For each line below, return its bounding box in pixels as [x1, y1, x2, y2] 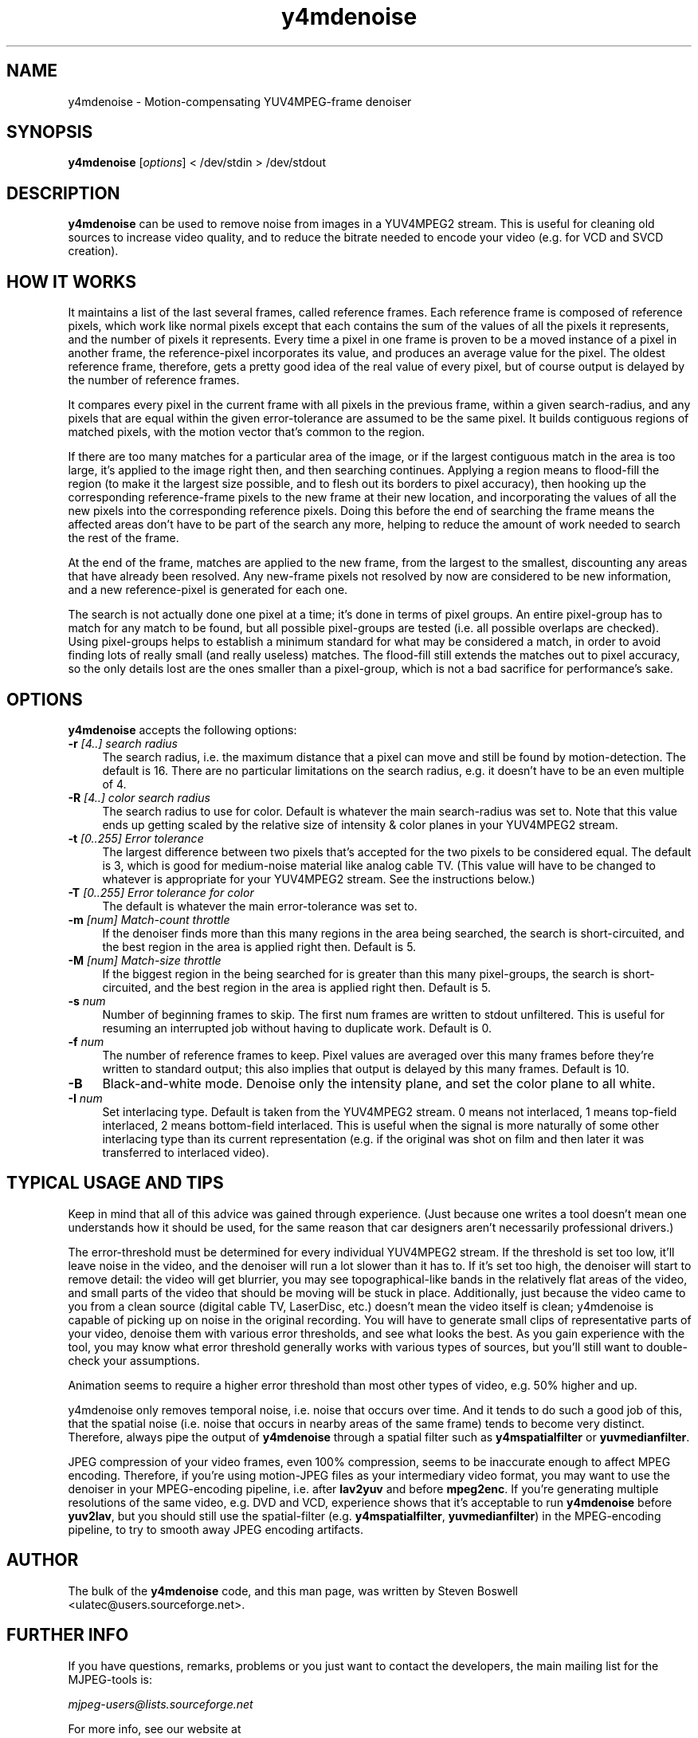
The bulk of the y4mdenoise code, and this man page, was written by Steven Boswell [68, 1583, 518, 1598]
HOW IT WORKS [6, 271, 136, 292]
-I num [68, 1091, 103, 1105]
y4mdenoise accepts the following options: [68, 722, 297, 737]
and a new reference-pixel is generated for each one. [68, 583, 348, 597]
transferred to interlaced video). [102, 1145, 269, 1159]
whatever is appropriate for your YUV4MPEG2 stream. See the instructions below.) [102, 871, 535, 886]
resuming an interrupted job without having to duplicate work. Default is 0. [102, 1020, 492, 1035]
